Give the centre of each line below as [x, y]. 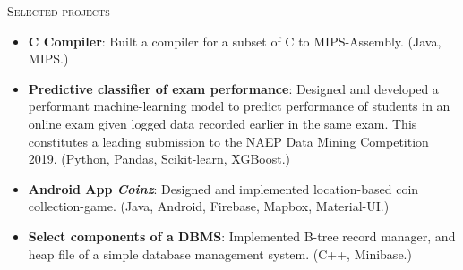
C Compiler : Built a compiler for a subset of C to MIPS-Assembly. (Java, [235, 41]
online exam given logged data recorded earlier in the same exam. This [223, 123]
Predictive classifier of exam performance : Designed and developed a [233, 88]
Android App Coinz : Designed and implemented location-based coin [223, 188]
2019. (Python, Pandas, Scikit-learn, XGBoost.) [159, 159]
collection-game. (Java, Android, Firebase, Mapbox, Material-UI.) [209, 206]
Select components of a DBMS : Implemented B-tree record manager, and [242, 236]
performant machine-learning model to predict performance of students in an [239, 106]
